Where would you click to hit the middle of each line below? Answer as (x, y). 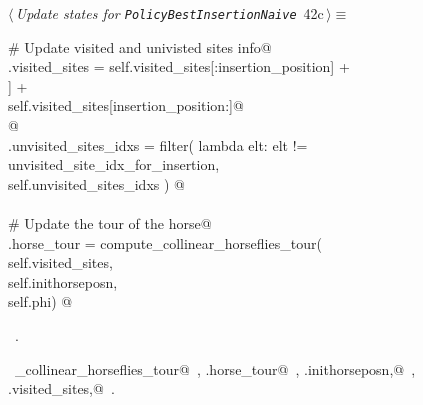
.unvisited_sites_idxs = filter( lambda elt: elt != (158, 144)
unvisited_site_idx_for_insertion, (114, 164)
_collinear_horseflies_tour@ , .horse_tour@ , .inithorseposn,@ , (215, 368)
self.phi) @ (40, 301)
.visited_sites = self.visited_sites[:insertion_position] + (179, 66)
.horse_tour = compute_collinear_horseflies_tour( (165, 242)
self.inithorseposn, (63, 281)
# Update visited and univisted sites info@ (140, 46)
